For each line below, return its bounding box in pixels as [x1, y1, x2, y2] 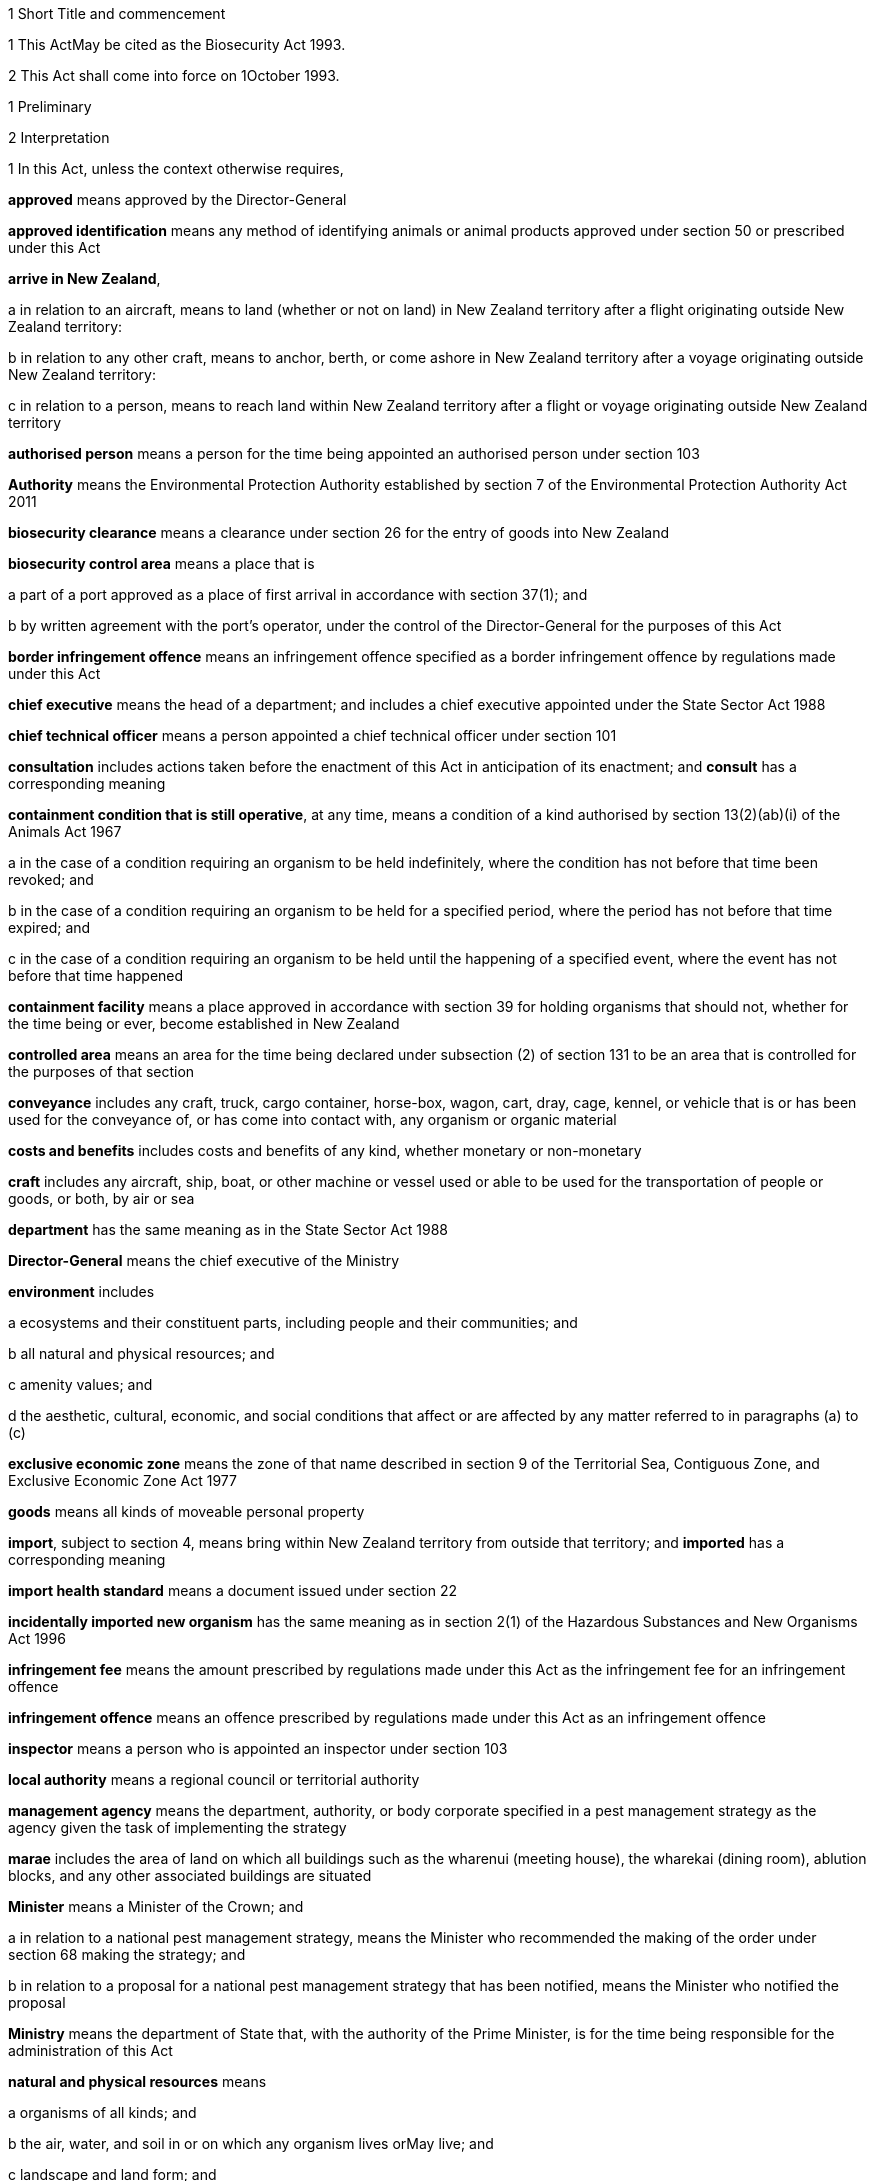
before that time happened [8, 967, 184, 984]
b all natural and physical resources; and [8, 1345, 275, 1362]
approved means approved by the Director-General [8, 191, 347, 208]
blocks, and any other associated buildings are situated [8, 1867, 372, 1884]
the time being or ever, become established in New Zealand [8, 1015, 400, 1032]
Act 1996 [8, 1630, 66, 1647]
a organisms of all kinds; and [8, 2104, 197, 2121]
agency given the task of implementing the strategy [8, 1819, 347, 1836]
